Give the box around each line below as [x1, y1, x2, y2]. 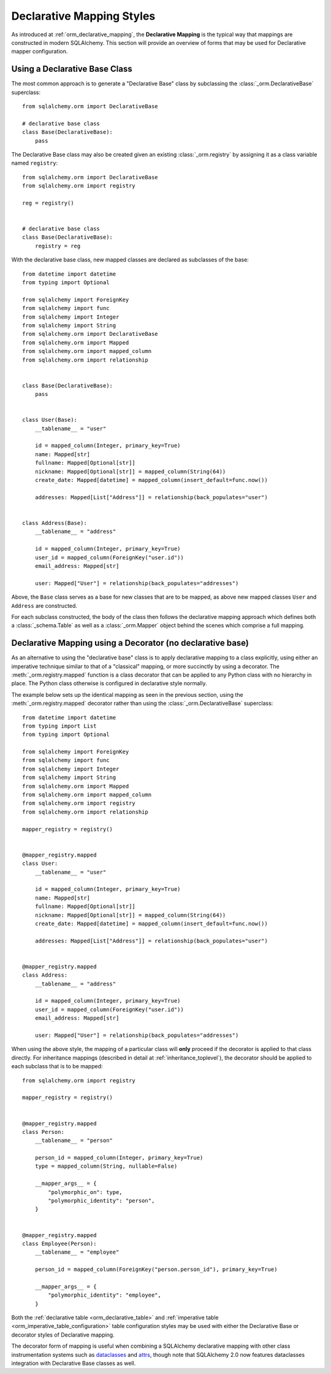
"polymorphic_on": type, [48, 1189, 123, 1195]
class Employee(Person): [22, 1240, 97, 1247]
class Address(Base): [22, 519, 87, 526]
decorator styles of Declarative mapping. [11, 1331, 115, 1338]
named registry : [11, 160, 58, 167]
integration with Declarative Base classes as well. [11, 1360, 136, 1367]
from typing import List [22, 722, 97, 729]
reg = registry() [22, 200, 74, 206]
